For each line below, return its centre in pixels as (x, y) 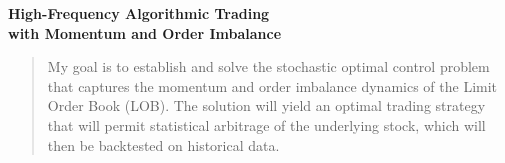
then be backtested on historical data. (163, 144)
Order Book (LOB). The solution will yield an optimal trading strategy (266, 105)
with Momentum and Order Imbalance (145, 32)
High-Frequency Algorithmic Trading (139, 13)
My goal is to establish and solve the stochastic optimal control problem (268, 66)
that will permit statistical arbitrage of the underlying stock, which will (266, 124)
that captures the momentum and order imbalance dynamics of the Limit (272, 85)
